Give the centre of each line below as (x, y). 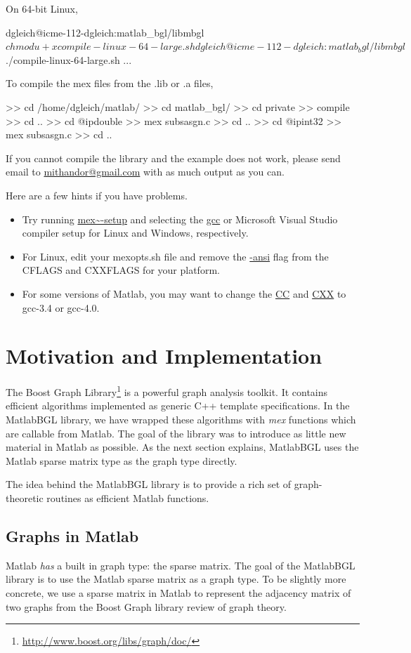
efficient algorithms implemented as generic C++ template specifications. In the (178, 405)
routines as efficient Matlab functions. (128, 498)
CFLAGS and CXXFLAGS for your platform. (121, 270)
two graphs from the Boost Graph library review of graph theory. (146, 606)
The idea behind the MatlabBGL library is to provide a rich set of (149, 484)
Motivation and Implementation (164, 356)
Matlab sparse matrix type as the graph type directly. (122, 460)
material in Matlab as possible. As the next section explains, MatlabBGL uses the (182, 447)
